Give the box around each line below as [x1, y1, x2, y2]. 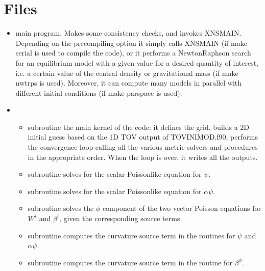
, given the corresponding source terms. [59, 213, 182, 224]
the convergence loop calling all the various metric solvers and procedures [28, 142, 258, 152]
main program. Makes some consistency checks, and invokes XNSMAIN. [15, 28, 242, 38]
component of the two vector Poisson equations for [102, 203, 261, 213]
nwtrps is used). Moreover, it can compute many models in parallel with [15, 77, 242, 88]
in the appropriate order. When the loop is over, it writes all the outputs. [28, 151, 258, 162]
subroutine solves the [28, 203, 94, 213]
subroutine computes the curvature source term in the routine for [28, 257, 232, 267]
